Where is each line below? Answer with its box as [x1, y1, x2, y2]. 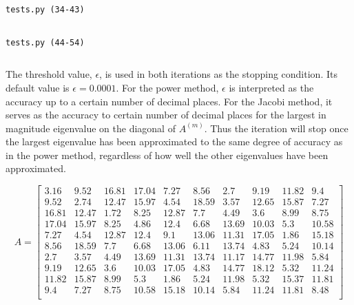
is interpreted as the [229, 80, 314, 94]
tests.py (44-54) [6, 37, 85, 48]
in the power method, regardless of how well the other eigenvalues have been [6, 147, 329, 162]
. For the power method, [116, 80, 219, 94]
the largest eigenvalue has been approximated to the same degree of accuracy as [6, 134, 343, 149]
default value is [6, 80, 70, 94]
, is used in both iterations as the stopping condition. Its [99, 67, 337, 81]
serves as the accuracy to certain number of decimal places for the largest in [6, 107, 326, 122]
